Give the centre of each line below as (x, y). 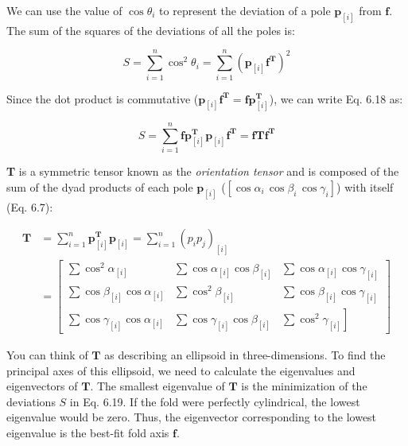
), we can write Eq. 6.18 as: (336, 98)
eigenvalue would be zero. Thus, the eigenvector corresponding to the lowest (192, 417)
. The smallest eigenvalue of (157, 386)
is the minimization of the (304, 386)
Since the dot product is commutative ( (103, 98)
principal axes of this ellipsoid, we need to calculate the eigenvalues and (181, 370)
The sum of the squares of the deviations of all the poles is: (151, 30)
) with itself (365, 186)
